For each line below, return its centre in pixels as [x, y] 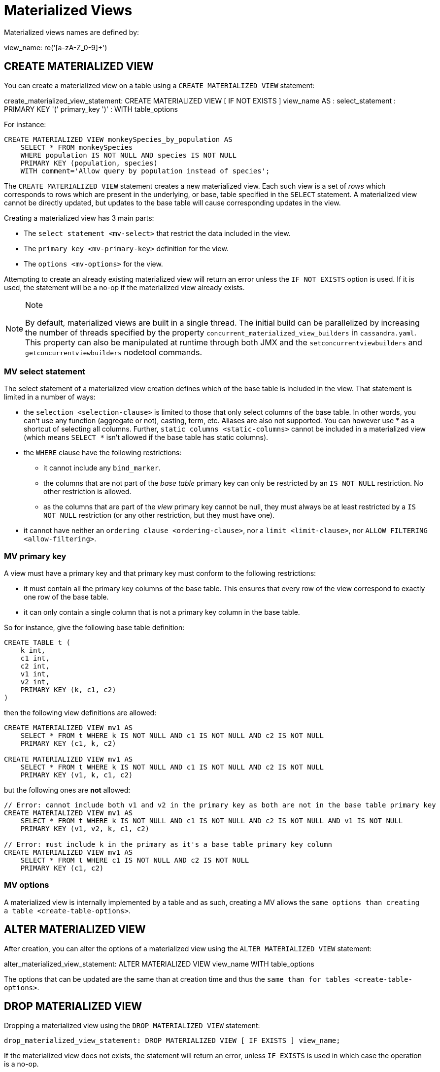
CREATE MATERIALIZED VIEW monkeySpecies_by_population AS [118, 139]
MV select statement [45, 371]
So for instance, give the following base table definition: [94, 628]
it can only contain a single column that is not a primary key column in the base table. [162, 612]
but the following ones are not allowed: [67, 790]
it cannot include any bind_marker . [102, 468]
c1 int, [35, 658]
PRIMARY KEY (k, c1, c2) [68, 690]
